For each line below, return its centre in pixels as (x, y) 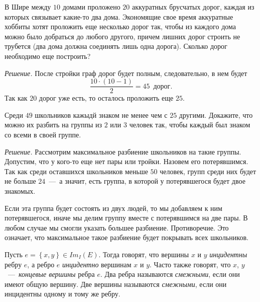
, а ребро (41, 264)
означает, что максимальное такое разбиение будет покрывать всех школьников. (126, 237)
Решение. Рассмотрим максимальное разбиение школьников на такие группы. (123, 151)
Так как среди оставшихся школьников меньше (76, 171)
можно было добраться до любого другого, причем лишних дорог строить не (122, 36)
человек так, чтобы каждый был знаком (190, 125)
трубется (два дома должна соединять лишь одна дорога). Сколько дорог (116, 46)
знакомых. (20, 191)
